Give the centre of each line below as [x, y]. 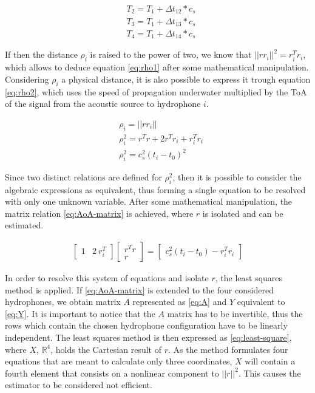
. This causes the [269, 373]
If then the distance [41, 54]
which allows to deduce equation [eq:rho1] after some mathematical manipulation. [157, 67]
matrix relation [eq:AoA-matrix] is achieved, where [99, 213]
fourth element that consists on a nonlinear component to [112, 373]
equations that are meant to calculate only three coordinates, [119, 361]
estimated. [24, 225]
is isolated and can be [243, 213]
